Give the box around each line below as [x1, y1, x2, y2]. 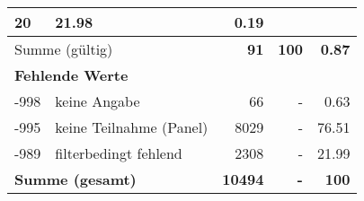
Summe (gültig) [14, 39, 113, 59]
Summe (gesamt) [14, 169, 137, 189]
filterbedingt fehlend [55, 143, 182, 163]
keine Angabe [55, 91, 140, 111]
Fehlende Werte [14, 65, 129, 85]
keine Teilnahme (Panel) [55, 117, 209, 137]
